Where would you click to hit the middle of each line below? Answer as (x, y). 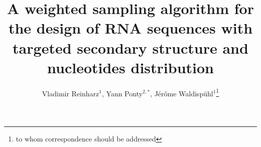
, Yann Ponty (122, 93)
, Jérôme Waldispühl (182, 93)
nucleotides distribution (130, 67)
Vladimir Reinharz (71, 93)
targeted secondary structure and (130, 47)
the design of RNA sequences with (130, 28)
